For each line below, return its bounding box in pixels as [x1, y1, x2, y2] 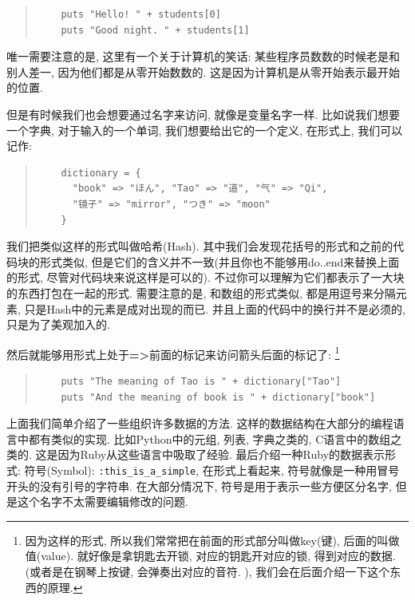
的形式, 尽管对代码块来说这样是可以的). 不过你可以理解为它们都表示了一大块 [6, 269, 405, 286]
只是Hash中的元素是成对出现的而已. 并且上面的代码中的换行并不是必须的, [24, 300, 405, 317]
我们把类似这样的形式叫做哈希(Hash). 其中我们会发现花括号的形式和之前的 [6, 238, 393, 255]
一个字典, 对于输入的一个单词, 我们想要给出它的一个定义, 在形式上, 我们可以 [6, 121, 403, 138]
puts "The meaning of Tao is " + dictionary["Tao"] [61, 375, 342, 387]
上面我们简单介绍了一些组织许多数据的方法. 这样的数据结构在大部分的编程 [6, 415, 393, 432]
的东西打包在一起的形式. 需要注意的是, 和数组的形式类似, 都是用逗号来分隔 [6, 284, 396, 301]
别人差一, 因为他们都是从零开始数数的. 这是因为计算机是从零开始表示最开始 [6, 63, 401, 80]
